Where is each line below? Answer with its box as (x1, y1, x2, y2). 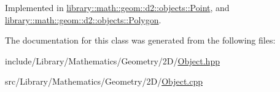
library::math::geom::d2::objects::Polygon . (5, 13, 161, 26)
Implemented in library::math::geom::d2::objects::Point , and (5, 1, 230, 13)
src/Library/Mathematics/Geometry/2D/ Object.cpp (5, 75, 203, 88)
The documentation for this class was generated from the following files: (5, 34, 276, 47)
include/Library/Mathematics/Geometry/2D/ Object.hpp (5, 54, 220, 67)
